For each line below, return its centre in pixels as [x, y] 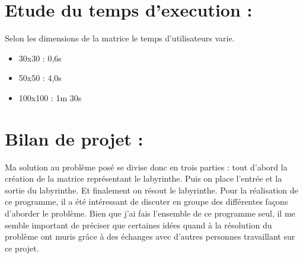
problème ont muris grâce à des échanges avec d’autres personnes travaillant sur [150, 236]
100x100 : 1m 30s [50, 97]
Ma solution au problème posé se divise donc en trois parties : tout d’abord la [146, 167]
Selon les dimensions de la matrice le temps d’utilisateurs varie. [120, 38]
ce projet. [22, 248]
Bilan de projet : [74, 138]
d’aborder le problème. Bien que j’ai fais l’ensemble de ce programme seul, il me [150, 213]
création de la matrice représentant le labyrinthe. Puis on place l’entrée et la [143, 178]
